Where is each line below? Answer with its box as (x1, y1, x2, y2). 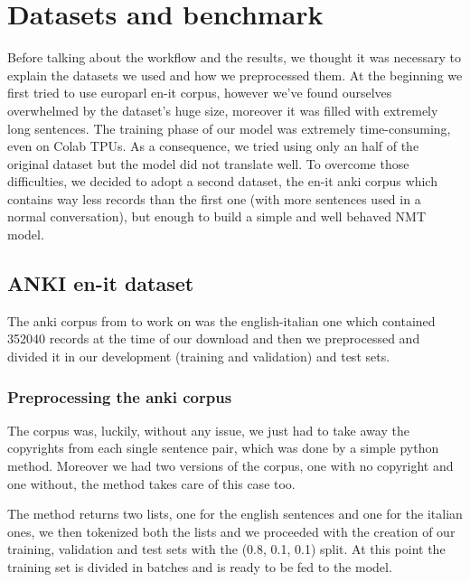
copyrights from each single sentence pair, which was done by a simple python (7, 438, 439, 457)
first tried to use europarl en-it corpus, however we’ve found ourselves (7, 83, 392, 102)
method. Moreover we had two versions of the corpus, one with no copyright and (7, 456, 454, 475)
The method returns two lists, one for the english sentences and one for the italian (7, 504, 463, 523)
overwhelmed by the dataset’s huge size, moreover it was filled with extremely (7, 100, 438, 119)
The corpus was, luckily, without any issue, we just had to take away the (7, 420, 409, 439)
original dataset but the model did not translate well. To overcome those (7, 154, 409, 173)
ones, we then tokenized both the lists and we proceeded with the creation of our (7, 521, 456, 540)
